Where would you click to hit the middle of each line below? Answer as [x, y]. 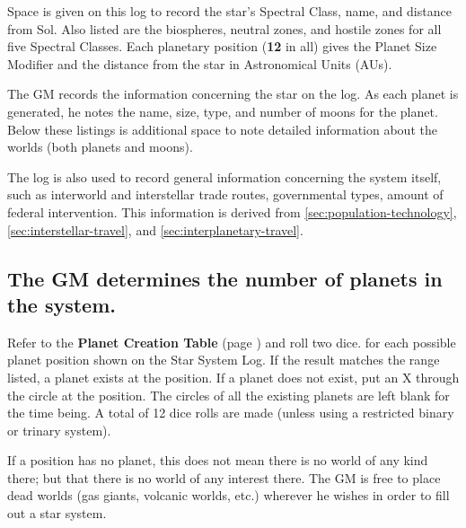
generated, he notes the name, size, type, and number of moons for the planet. [223, 111]
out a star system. [57, 513]
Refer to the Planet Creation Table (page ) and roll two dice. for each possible [232, 342]
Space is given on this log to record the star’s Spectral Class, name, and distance [229, 11]
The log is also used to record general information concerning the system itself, [224, 176]
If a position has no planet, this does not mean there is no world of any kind [218, 460]
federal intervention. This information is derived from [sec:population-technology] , [232, 211]
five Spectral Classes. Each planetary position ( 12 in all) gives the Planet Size [222, 46]
